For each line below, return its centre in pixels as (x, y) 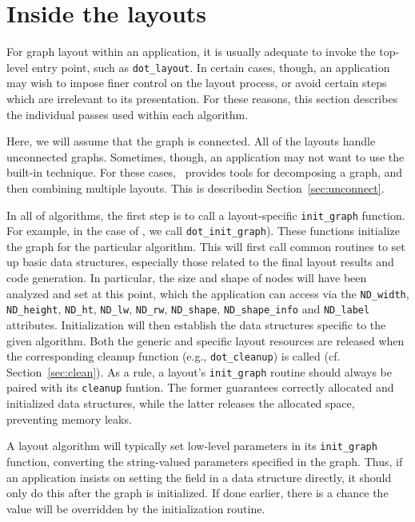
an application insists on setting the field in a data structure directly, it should (199, 477)
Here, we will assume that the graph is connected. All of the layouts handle (191, 141)
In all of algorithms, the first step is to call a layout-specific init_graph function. (206, 215)
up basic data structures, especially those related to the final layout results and (200, 262)
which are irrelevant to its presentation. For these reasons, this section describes (202, 98)
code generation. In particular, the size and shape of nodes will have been (187, 278)
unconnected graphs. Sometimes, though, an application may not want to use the (206, 156)
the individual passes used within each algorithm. (128, 114)
